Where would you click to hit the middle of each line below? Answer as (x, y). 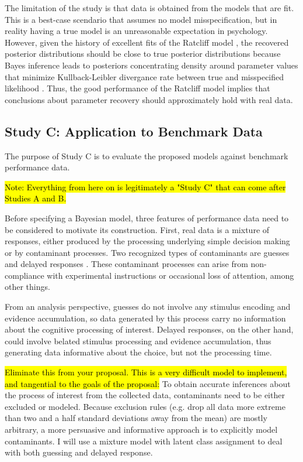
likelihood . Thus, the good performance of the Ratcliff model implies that (137, 88)
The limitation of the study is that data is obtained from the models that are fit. (149, 8)
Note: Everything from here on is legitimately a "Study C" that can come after (145, 186)
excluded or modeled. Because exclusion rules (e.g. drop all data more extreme (145, 406)
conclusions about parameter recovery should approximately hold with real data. (149, 99)
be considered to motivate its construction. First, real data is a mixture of (137, 229)
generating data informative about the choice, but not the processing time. (138, 352)
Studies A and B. (36, 198)
